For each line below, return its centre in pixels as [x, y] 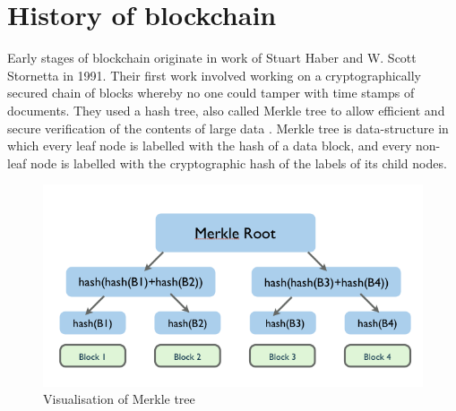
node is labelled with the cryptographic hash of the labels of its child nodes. [239, 163]
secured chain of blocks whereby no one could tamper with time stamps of [211, 93]
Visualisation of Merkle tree [119, 399]
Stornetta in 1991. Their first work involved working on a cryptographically [215, 75]
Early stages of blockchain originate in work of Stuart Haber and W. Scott [212, 58]
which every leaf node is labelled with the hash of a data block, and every [210, 146]
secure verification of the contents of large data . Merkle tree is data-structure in [228, 128]
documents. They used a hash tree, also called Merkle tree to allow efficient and [226, 110]
